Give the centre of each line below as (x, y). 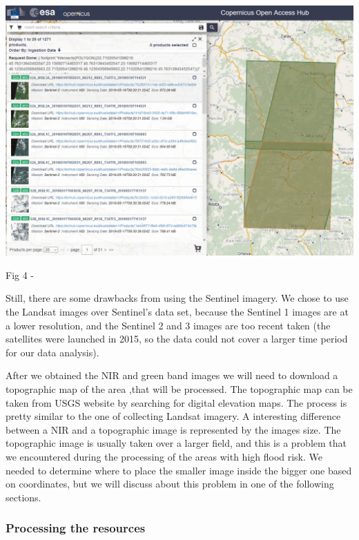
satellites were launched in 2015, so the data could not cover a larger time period (177, 339)
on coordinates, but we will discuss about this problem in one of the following (170, 484)
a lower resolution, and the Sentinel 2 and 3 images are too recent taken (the (168, 325)
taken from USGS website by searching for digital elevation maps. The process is (176, 402)
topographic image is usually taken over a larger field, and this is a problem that (176, 443)
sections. (23, 497)
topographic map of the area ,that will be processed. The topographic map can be (179, 389)
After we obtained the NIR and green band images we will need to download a (172, 375)
